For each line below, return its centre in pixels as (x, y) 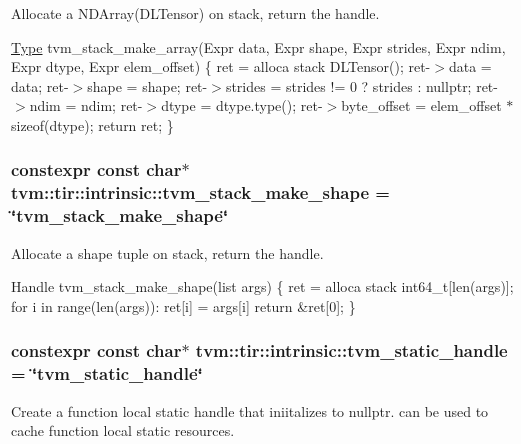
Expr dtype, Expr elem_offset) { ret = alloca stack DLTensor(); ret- (221, 66)
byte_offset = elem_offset (421, 105)
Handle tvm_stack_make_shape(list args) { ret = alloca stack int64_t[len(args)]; (262, 286)
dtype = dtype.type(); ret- (242, 105)
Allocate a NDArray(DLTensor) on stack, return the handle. (195, 13)
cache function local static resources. (123, 430)
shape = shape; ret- (147, 85)
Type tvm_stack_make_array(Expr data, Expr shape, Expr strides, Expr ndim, (258, 46)
